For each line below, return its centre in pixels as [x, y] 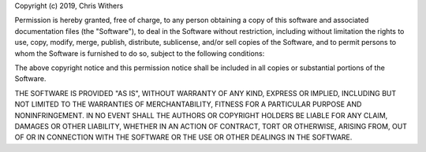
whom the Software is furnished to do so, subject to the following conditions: [140, 53]
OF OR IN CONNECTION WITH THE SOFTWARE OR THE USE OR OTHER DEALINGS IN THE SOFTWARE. [183, 137]
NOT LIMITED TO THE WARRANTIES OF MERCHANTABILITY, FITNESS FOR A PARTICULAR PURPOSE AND [188, 104]
